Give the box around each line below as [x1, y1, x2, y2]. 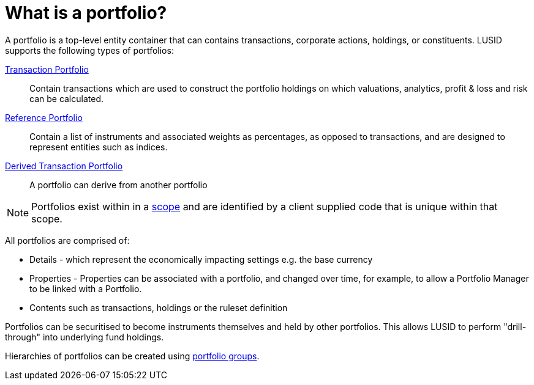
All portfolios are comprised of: [5, 235, 130, 246]
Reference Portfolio [5, 112, 83, 123]
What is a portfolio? [5, 2, 167, 23]
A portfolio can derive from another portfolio [29, 179, 208, 190]
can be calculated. [29, 93, 104, 104]
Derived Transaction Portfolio [5, 160, 123, 171]
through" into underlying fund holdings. [5, 331, 164, 342]
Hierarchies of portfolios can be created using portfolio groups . [5, 350, 260, 361]
